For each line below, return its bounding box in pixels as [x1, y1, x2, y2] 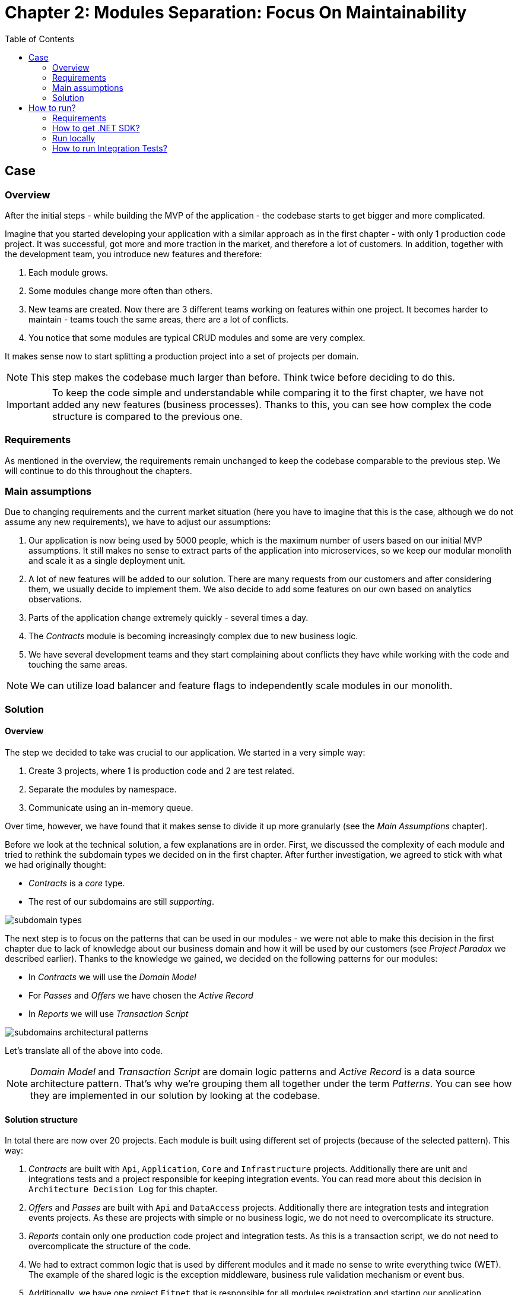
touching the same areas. [28, 659, 128, 670]
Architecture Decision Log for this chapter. [28, 1184, 218, 1195]
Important [7, 398, 50, 410]
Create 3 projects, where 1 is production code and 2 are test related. [28, 766, 295, 776]
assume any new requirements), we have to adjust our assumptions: [5, 517, 271, 528]
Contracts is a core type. [28, 878, 125, 889]
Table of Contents [5, 33, 75, 44]
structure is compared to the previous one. [52, 410, 243, 422]
